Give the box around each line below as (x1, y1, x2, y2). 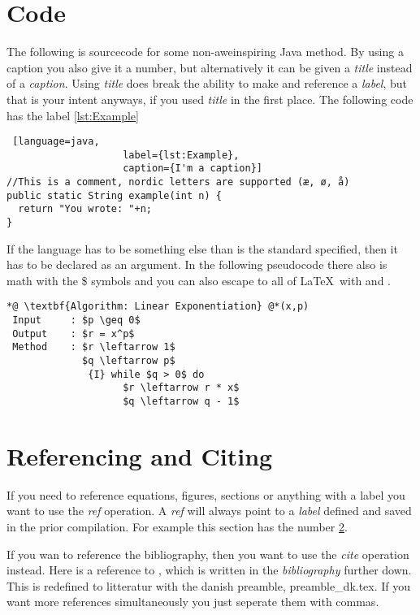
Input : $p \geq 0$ (12, 314, 141, 327)
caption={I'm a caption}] (123, 162, 262, 175)
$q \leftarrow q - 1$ (123, 396, 240, 408)
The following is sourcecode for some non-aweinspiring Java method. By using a (6, 43, 404, 60)
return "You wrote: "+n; (18, 203, 152, 215)
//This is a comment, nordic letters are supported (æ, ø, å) (6, 176, 350, 188)
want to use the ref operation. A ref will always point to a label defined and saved (6, 502, 412, 519)
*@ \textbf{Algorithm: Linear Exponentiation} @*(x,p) (6, 301, 310, 313)
